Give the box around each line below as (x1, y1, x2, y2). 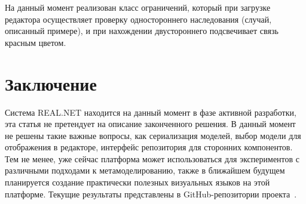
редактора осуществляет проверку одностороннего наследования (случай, (5, 13, 272, 25)
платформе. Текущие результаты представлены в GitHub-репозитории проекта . (5, 187, 297, 200)
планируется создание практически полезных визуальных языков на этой (5, 176, 270, 188)
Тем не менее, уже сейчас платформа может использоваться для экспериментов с (5, 152, 300, 165)
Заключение (5, 71, 97, 95)
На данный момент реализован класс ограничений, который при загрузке (5, 1, 271, 13)
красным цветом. (5, 36, 66, 48)
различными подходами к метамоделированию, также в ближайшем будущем (5, 164, 285, 177)
